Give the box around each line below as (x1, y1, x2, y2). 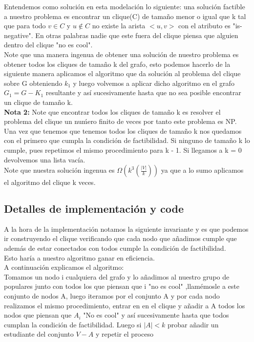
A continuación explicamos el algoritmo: (4, 262, 124, 272)
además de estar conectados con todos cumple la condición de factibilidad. (4, 243, 226, 253)
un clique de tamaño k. (4, 97, 73, 107)
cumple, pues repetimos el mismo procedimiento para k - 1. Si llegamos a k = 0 (4, 144, 242, 155)
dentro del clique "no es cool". (4, 40, 93, 50)
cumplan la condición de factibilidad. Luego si (4, 319, 142, 329)
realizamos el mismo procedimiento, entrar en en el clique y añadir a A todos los (4, 300, 245, 310)
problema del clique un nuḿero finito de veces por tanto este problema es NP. (4, 116, 237, 126)
